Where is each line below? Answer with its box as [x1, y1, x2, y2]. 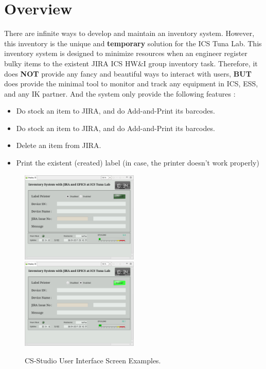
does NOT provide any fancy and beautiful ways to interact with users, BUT [4, 68, 252, 79]
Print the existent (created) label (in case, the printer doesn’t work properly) [16, 157, 259, 168]
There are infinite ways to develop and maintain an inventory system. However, [4, 28, 255, 39]
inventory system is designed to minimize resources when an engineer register [4, 48, 247, 59]
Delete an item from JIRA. [16, 140, 101, 151]
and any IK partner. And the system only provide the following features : [4, 88, 236, 99]
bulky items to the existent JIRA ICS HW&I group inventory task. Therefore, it [4, 58, 258, 68]
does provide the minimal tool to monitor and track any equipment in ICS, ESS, [4, 78, 258, 89]
